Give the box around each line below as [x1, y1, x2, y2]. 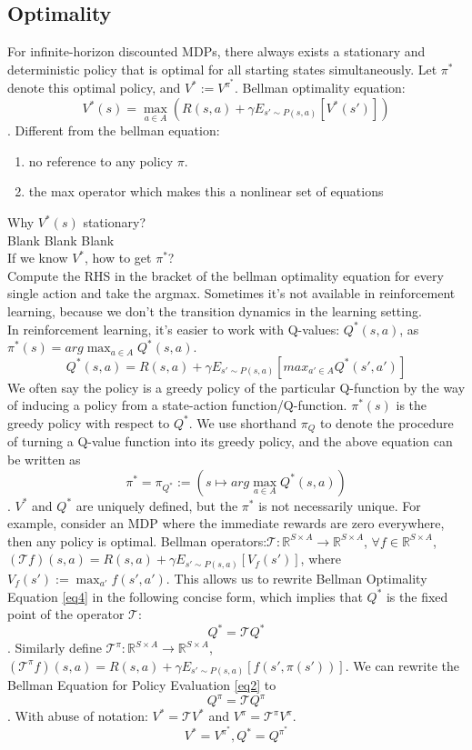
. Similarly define [7, 638, 102, 657]
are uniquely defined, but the [75, 495, 238, 515]
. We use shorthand [188, 413, 297, 432]
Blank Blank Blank [7, 230, 115, 249]
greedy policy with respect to [7, 413, 170, 432]
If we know [7, 248, 68, 267]
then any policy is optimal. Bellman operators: [7, 531, 267, 550]
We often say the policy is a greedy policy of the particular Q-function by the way [7, 377, 466, 396]
